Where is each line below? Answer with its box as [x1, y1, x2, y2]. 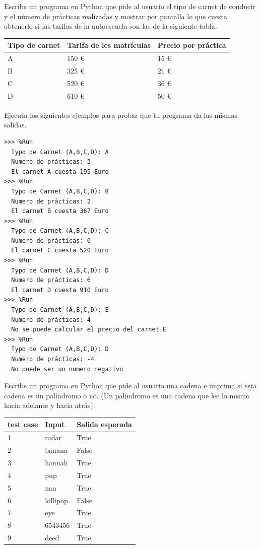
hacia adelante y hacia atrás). [4, 400, 95, 410]
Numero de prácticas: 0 [11, 237, 91, 244]
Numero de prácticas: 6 [11, 277, 91, 284]
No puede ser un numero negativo [11, 365, 123, 373]
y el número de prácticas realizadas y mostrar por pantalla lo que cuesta [4, 11, 228, 21]
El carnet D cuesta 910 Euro [11, 286, 109, 294]
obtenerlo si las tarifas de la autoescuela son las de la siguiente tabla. [4, 21, 217, 31]
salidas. [4, 119, 27, 130]
